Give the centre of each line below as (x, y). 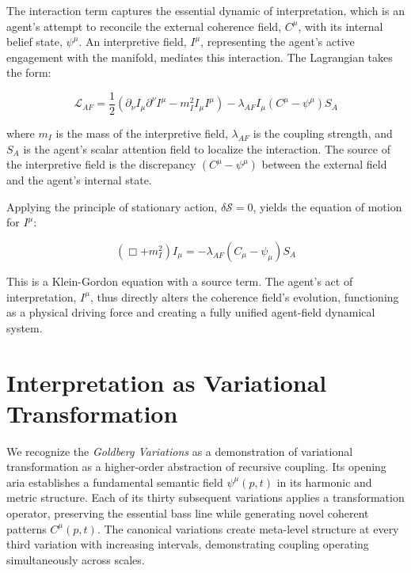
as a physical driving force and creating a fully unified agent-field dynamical (191, 312)
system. (25, 327)
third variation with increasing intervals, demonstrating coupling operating (188, 544)
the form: (29, 72)
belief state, (34, 42)
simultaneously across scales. (76, 559)
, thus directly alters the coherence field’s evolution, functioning (244, 296)
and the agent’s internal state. (79, 180)
